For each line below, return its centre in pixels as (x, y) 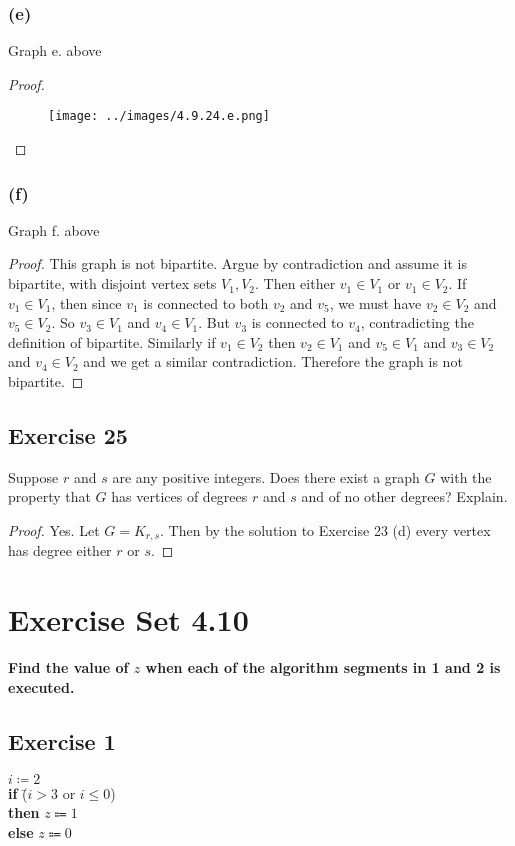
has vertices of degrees (179, 496)
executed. (41, 686)
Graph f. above (54, 229)
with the (466, 476)
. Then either (295, 283)
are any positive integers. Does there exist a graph (266, 476)
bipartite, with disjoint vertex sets (112, 283)
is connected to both (206, 302)
